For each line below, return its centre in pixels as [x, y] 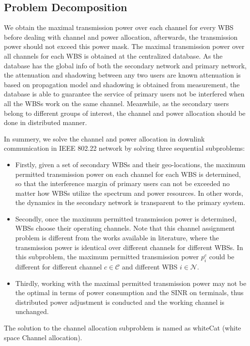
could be [222, 257]
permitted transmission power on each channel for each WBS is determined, [128, 174]
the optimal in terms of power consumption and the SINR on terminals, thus [129, 292]
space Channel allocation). [43, 337]
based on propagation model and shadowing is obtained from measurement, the [122, 84]
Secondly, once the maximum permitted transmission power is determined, [126, 218]
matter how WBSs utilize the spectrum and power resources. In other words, [129, 193]
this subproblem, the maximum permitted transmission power [107, 257]
